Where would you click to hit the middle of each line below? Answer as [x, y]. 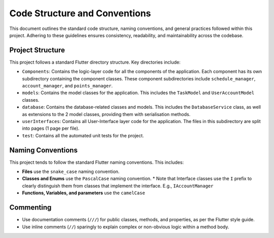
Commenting [30, 208]
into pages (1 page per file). [51, 128]
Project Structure [37, 50]
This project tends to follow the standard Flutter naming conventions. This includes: [97, 162]
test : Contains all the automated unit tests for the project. [83, 135]
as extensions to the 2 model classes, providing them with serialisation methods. [106, 114]
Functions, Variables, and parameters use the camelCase [84, 193]
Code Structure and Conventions [80, 13]
